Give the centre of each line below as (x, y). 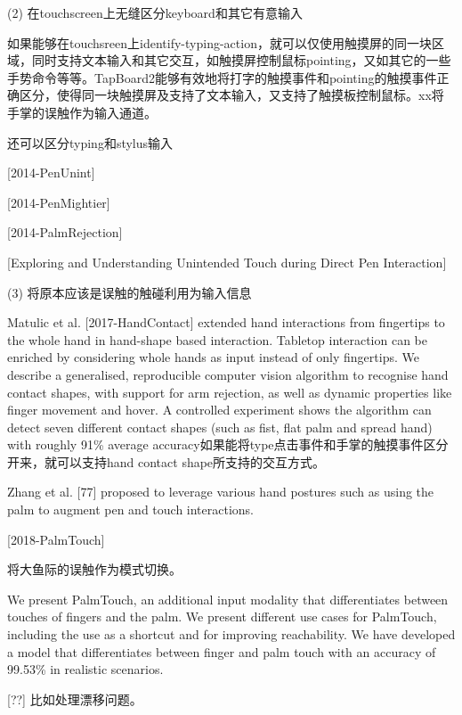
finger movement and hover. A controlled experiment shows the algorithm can (219, 410)
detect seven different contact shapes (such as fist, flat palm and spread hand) (220, 427)
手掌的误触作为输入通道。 (82, 112)
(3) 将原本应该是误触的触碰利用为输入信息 (130, 292)
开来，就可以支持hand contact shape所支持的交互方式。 (166, 461)
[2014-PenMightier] (59, 202)
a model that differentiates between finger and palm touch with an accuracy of (222, 651)
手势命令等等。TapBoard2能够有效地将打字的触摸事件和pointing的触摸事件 (222, 77)
